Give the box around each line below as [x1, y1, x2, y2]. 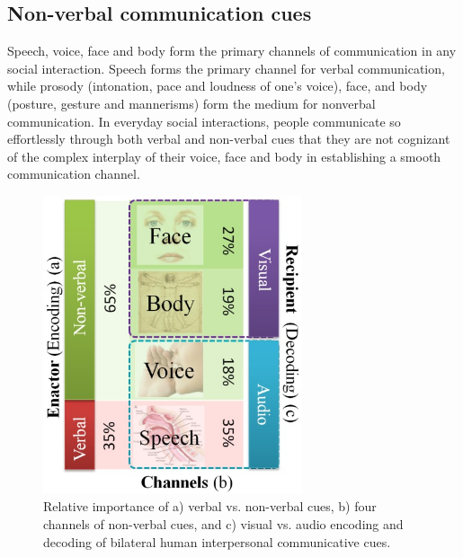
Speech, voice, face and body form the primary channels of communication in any [7, 41, 457, 60]
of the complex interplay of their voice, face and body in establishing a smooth [7, 146, 441, 165]
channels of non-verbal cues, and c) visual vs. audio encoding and [43, 514, 404, 533]
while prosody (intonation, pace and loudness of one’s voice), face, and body [7, 76, 428, 95]
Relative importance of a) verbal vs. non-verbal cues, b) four [43, 497, 377, 516]
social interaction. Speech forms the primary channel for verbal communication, [7, 58, 445, 77]
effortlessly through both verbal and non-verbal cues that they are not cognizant [7, 129, 450, 148]
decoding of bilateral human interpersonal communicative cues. [43, 532, 391, 551]
